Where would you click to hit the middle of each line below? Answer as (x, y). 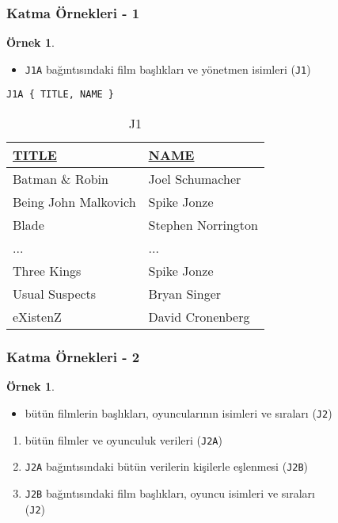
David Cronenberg (199, 317)
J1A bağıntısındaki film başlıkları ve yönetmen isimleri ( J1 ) (168, 69)
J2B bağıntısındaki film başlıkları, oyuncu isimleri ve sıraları (170, 492)
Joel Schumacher (195, 179)
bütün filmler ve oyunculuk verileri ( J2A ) (123, 439)
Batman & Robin (61, 179)
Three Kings (47, 271)
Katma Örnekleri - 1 (73, 12)
